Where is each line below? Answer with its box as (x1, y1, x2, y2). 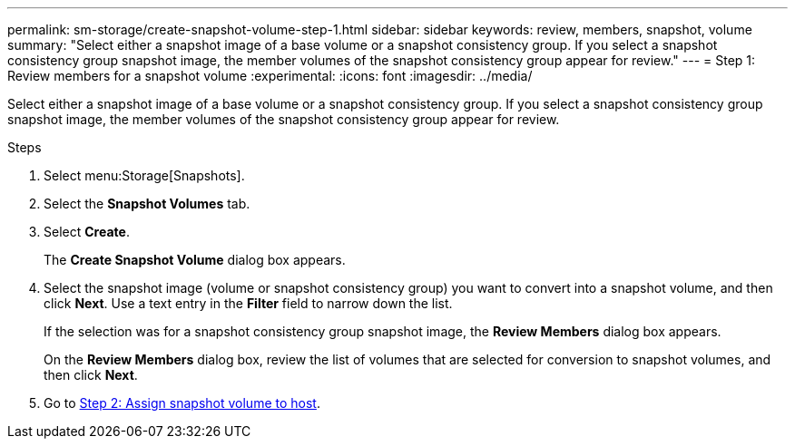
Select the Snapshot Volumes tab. (44, 196, 250, 211)
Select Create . (44, 224, 130, 239)
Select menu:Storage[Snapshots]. (44, 168, 245, 183)
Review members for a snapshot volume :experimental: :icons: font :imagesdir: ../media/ (7, 68, 533, 83)
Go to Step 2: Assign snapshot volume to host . (44, 395, 320, 411)
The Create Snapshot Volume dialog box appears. (44, 252, 346, 267)
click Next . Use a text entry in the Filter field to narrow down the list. (44, 296, 453, 311)
